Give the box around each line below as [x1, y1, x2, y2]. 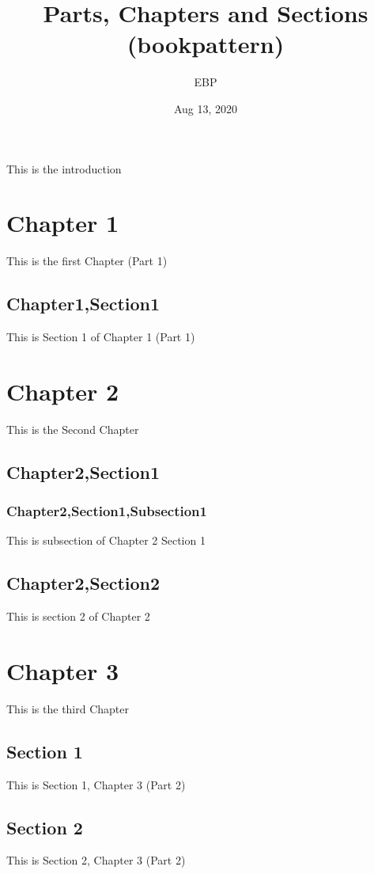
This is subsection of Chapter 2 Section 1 [6, 532, 206, 549]
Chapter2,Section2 [6, 571, 161, 595]
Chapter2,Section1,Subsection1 [6, 501, 207, 521]
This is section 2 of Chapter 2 [6, 608, 150, 625]
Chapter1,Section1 [6, 291, 161, 316]
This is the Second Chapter [6, 420, 139, 437]
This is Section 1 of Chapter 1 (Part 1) [6, 329, 195, 345]
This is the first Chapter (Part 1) [6, 253, 168, 269]
